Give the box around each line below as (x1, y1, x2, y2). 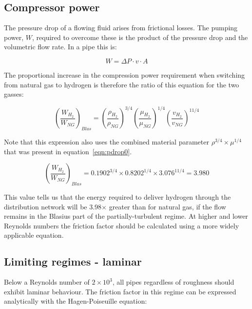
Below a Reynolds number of (4, 277, 90, 287)
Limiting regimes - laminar (4, 254, 142, 269)
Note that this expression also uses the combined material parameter (4, 137, 209, 147)
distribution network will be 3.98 (4, 201, 102, 211)
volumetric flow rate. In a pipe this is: (4, 41, 117, 52)
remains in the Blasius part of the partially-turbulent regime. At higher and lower (4, 211, 248, 221)
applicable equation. (4, 230, 64, 240)
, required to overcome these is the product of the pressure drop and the (32, 32, 248, 42)
